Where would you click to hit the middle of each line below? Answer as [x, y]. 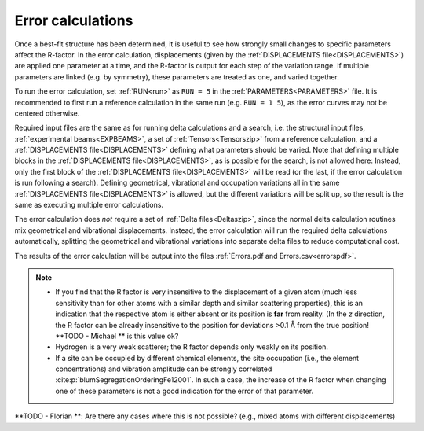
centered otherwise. [47, 113]
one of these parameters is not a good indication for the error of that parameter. [185, 391]
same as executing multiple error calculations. [89, 205]
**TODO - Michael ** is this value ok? [117, 336]
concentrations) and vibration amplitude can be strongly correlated [164, 369]
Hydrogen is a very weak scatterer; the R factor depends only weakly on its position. [192, 347]
